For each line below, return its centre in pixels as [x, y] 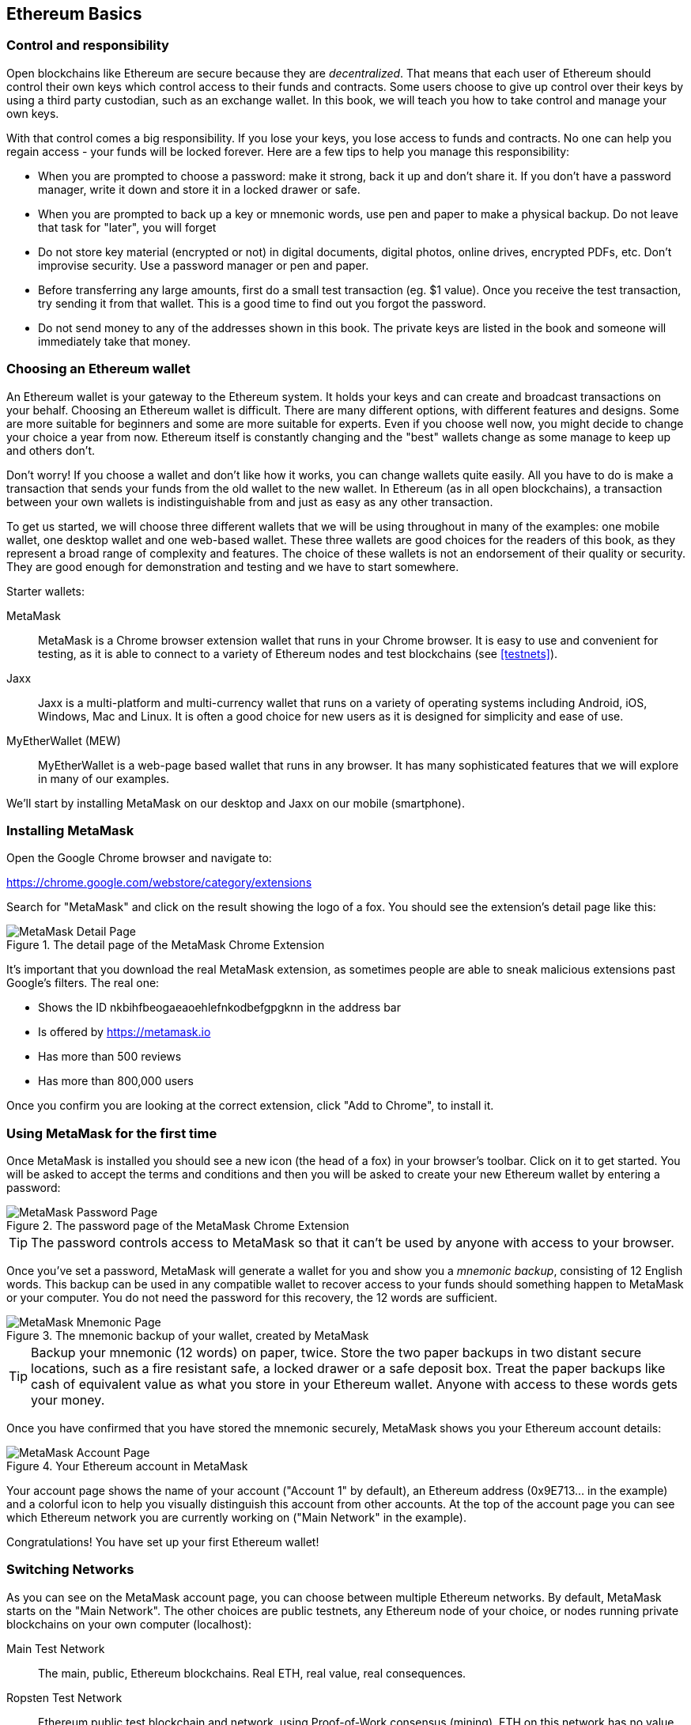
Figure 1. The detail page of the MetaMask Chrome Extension [166, 945]
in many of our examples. [104, 778]
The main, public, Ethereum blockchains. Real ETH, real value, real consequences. [252, 1673]
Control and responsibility [88, 45]
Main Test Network [56, 1648]
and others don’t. [51, 450]
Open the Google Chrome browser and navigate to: [139, 858]
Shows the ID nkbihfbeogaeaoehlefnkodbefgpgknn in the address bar [219, 1008]
